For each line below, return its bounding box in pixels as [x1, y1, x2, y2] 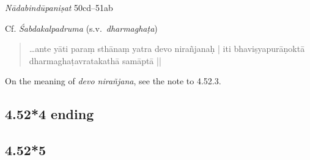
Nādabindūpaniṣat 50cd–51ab [5, 1, 113, 13]
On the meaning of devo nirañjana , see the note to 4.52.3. [5, 75, 221, 87]
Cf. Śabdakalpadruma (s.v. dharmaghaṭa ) [5, 21, 158, 34]
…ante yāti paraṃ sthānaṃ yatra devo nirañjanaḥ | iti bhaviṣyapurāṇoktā [29, 42, 305, 55]
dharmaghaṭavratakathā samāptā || [29, 54, 161, 67]
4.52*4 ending [5, 104, 94, 123]
